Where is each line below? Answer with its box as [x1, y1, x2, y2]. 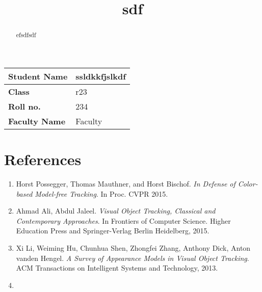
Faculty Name [8, 115, 66, 127]
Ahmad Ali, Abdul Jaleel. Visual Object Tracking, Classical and [16, 205, 216, 216]
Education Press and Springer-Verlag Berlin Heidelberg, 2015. [16, 225, 209, 236]
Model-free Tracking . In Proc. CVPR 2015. [35, 188, 168, 199]
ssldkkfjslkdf [75, 70, 126, 82]
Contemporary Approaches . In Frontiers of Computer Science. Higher [16, 215, 231, 226]
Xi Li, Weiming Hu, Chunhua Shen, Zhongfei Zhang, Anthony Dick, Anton [16, 242, 251, 253]
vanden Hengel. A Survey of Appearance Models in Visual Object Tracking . [16, 252, 249, 263]
